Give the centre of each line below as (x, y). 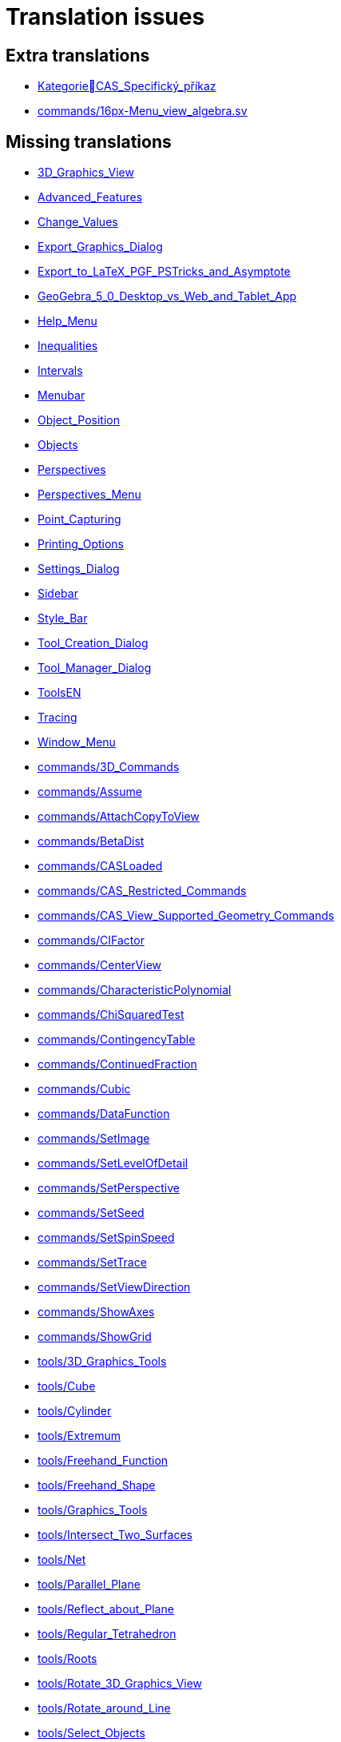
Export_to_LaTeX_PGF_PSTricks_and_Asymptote (164, 272)
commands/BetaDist (91, 841)
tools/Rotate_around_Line (104, 1708)
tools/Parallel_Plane (89, 1585)
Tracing (57, 718)
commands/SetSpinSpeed (106, 1238)
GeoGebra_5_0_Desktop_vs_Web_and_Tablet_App (167, 296)
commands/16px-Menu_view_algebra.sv (143, 111)
